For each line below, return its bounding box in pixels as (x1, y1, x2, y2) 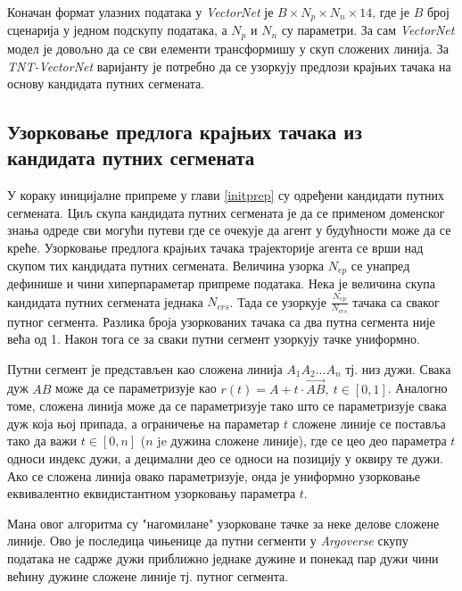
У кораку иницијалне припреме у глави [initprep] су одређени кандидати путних (7, 186, 445, 204)
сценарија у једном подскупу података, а (7, 21, 227, 39)
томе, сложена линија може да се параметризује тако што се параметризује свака (7, 396, 447, 415)
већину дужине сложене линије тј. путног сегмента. (7, 566, 289, 585)
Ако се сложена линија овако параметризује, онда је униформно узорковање (7, 466, 420, 485)
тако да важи (7, 431, 78, 450)
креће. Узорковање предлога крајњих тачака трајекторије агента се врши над (7, 238, 424, 257)
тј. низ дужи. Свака (345, 359, 451, 378)
